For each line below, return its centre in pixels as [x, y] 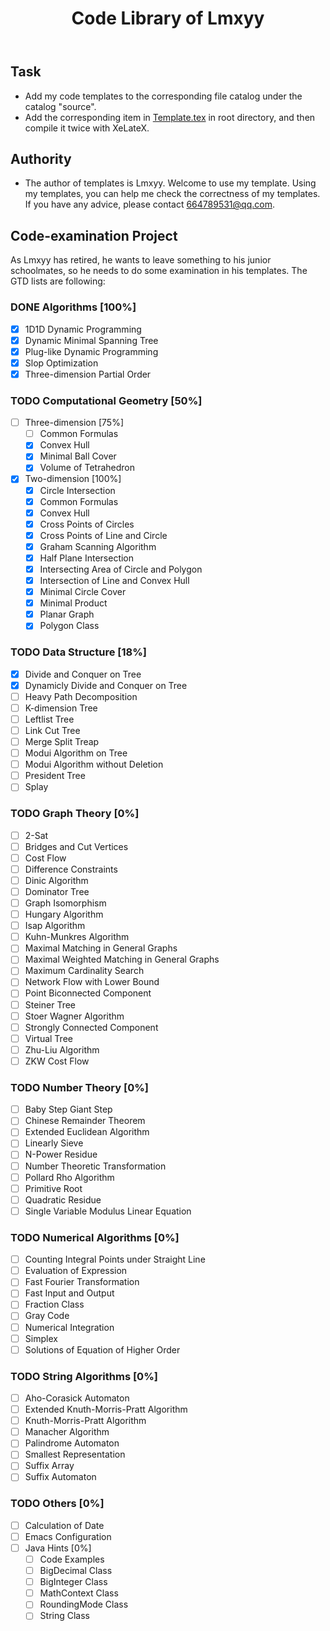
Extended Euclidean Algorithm [87, 1132]
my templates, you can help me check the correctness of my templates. [172, 194]
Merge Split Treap [62, 741]
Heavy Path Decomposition [81, 696]
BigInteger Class [73, 1582]
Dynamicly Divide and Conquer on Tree [106, 685]
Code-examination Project [94, 235]
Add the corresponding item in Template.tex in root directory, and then [170, 117]
